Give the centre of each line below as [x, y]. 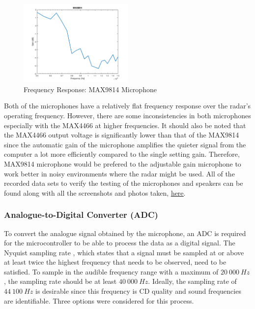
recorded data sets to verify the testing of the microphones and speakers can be [124, 183]
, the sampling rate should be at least [60, 281]
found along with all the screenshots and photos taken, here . [95, 192]
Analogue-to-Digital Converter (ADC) [81, 215]
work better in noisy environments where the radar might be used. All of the [119, 173]
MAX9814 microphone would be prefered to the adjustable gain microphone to [123, 163]
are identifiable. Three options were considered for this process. [99, 300]
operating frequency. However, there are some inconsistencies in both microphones [127, 115]
